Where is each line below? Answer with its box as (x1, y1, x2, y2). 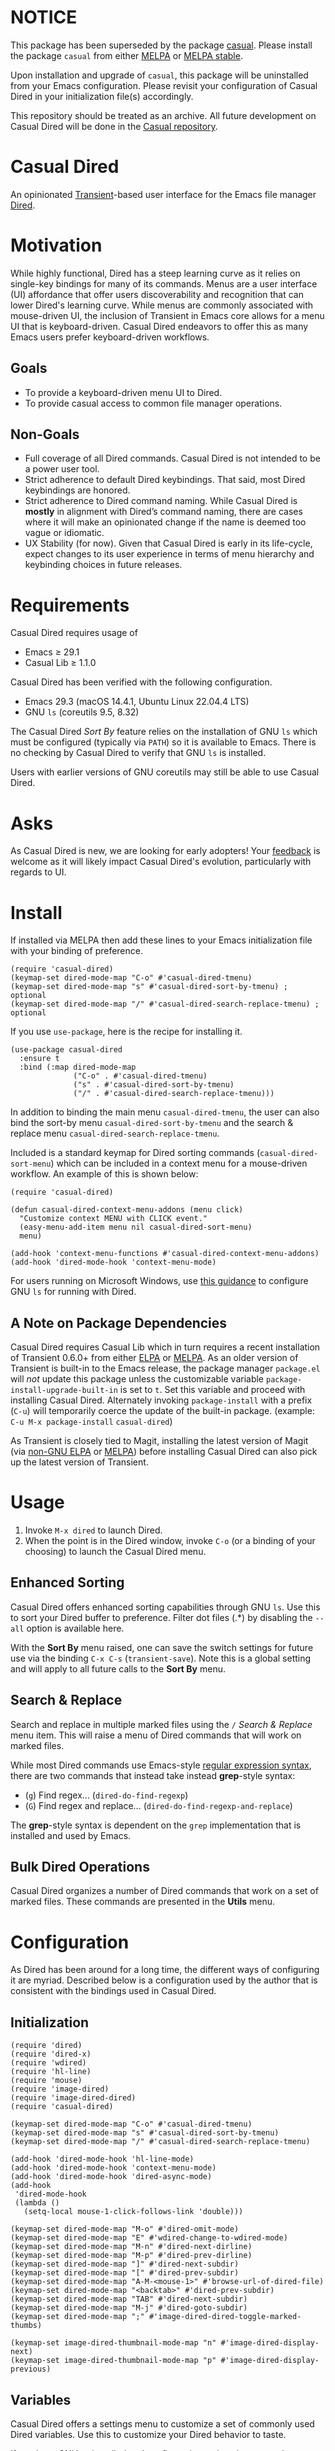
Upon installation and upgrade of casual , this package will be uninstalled (10, 69, 309, 81)
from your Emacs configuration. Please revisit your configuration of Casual (10, 79, 318, 91)
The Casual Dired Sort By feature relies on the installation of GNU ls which (10, 726, 318, 738)
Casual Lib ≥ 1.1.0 (24, 657, 97, 669)
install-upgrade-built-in (10, 1386, 118, 1396)
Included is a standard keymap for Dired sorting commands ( (10, 1147, 261, 1159)
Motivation (10, 234, 103, 257)
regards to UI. (10, 866, 67, 878)
